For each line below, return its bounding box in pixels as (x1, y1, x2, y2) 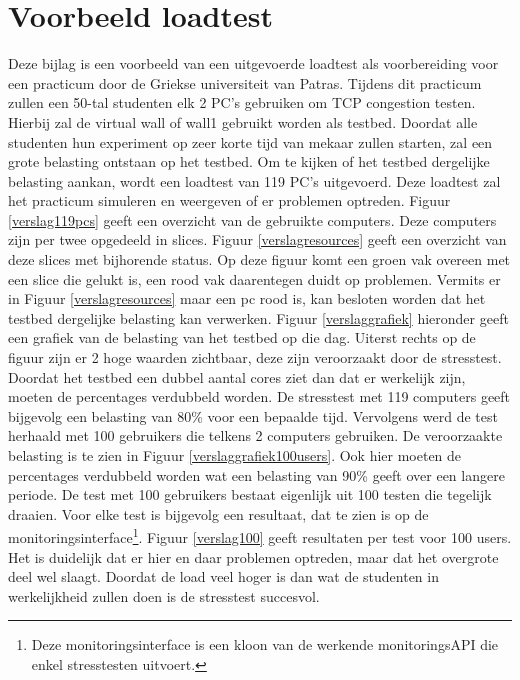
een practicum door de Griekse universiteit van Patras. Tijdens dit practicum (8, 72, 482, 93)
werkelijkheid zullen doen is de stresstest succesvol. (8, 585, 320, 606)
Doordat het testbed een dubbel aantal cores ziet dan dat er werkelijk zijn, (8, 366, 466, 387)
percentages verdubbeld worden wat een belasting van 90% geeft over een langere (8, 464, 505, 485)
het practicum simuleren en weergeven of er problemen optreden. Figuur (8, 190, 451, 211)
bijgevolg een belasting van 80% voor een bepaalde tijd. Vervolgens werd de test (8, 405, 498, 426)
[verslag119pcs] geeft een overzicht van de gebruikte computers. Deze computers (8, 209, 497, 230)
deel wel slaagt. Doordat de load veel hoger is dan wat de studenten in (8, 566, 439, 587)
